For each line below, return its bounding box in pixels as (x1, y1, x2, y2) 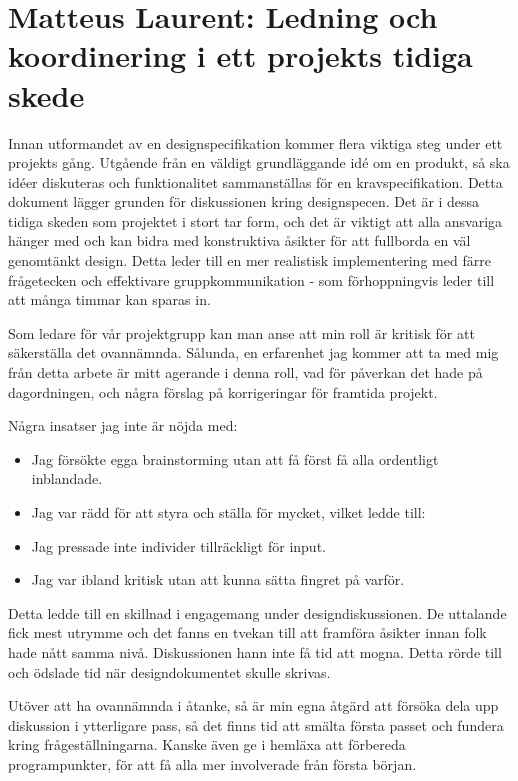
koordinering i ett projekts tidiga (8, 35, 473, 76)
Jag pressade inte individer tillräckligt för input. (31, 535, 326, 556)
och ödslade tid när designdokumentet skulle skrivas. (8, 661, 331, 682)
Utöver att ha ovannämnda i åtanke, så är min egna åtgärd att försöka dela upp (8, 695, 499, 716)
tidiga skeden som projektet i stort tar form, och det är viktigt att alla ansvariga (8, 210, 503, 231)
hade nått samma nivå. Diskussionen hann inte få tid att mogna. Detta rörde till (8, 641, 502, 662)
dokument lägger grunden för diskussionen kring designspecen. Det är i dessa (8, 191, 480, 212)
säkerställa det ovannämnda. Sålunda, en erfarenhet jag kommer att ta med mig (8, 342, 499, 363)
